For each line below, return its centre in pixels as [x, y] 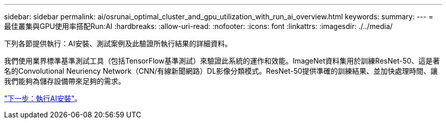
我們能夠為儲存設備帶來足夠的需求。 [65, 81]
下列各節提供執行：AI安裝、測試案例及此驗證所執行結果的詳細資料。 [118, 43]
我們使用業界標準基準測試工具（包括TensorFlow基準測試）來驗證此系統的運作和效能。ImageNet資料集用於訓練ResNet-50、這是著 [222, 61]
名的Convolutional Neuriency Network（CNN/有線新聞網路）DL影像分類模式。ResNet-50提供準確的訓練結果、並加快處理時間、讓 [221, 71]
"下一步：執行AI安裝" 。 [43, 98]
